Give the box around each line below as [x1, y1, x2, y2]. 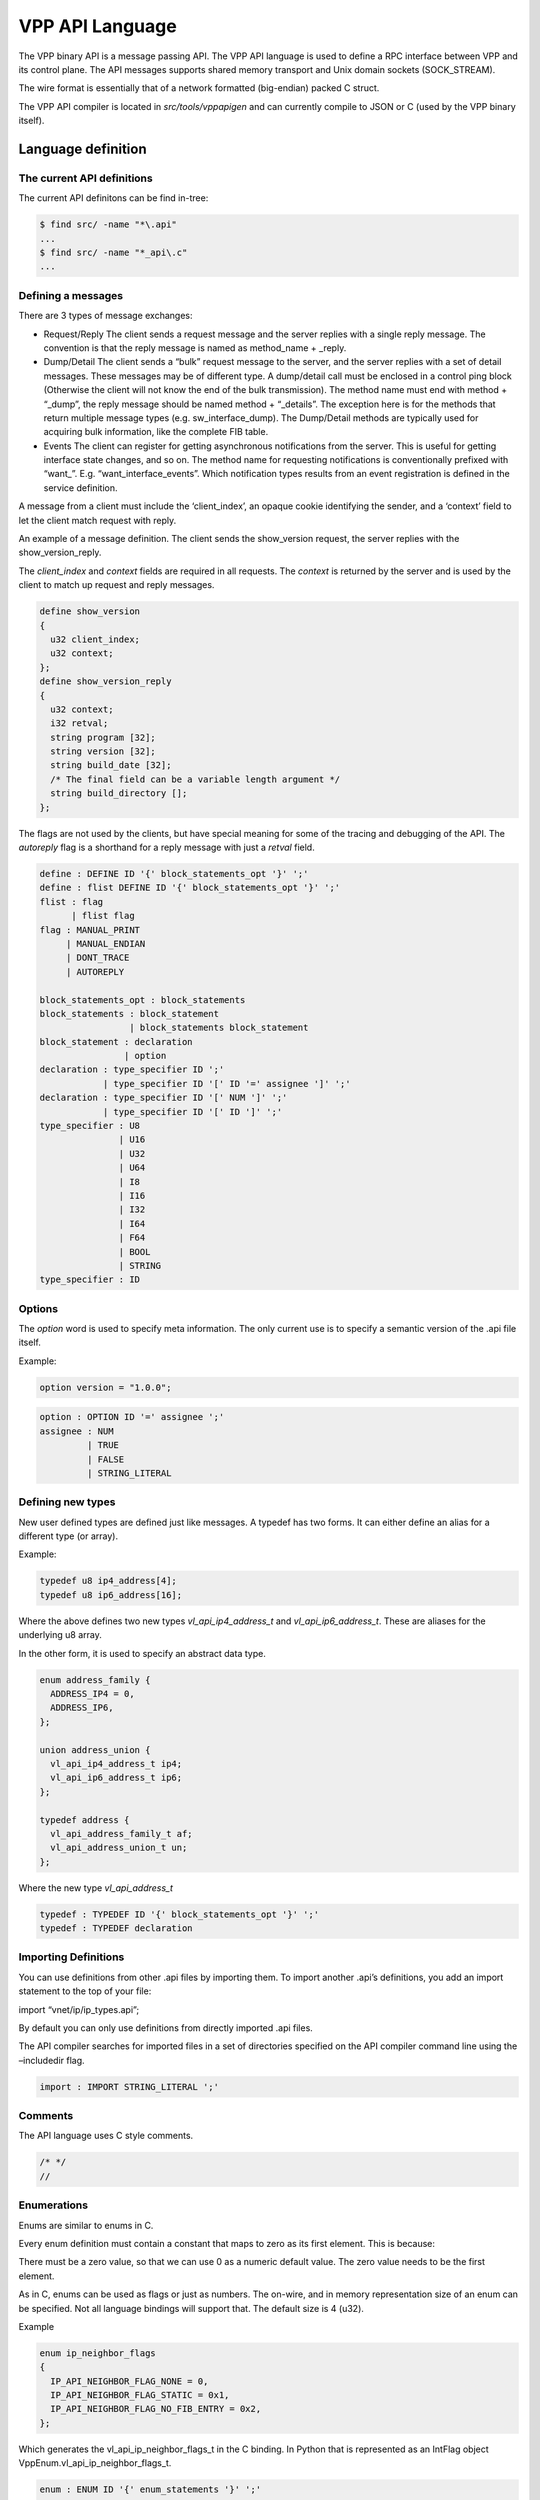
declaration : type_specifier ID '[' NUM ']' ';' [39, 1092, 288, 1104]
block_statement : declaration [39, 1036, 194, 1047]
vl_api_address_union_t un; [50, 1842, 188, 1854]
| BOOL [118, 1246, 151, 1257]
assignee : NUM [39, 1425, 114, 1437]
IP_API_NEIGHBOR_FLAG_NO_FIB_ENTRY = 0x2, [50, 2403, 262, 2415]
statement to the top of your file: [18, 1985, 152, 1997]
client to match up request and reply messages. [18, 579, 215, 591]
